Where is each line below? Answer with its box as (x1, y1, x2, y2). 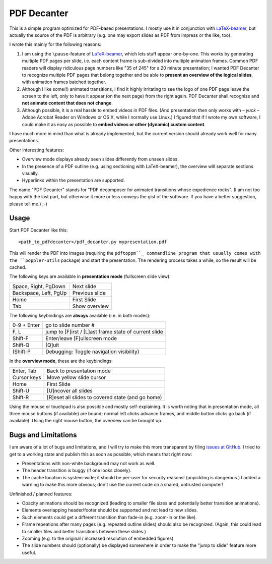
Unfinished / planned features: (9, 491, 73, 497)
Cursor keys (12, 374, 41, 381)
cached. (9, 264, 27, 270)
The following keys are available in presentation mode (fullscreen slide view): (9, 273, 171, 279)
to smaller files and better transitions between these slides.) (22, 528, 146, 534)
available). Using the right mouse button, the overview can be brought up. (9, 418, 163, 424)
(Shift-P (12, 348, 31, 355)
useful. (22, 549, 36, 555)
